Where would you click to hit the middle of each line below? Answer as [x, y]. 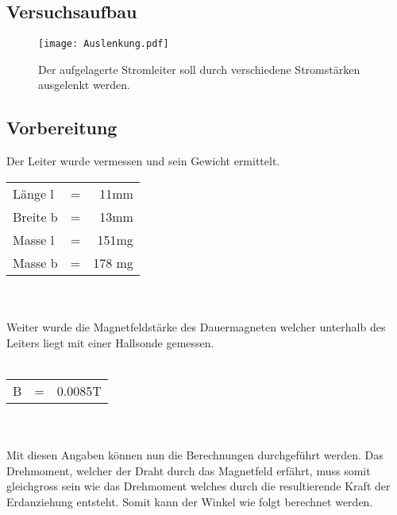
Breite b [35, 216]
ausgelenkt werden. [85, 85]
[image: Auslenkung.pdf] [104, 44]
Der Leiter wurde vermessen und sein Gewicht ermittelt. [143, 161]
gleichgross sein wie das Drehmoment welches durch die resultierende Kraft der [198, 486]
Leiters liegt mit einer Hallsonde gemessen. [110, 342]
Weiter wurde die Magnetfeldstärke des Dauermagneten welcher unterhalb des [196, 327]
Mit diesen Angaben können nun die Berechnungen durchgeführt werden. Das [195, 455]
